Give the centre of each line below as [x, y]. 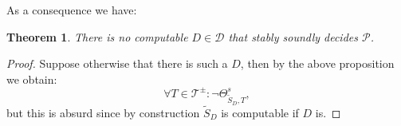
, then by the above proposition [317, 63]
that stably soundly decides [293, 36]
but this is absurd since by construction [103, 112]
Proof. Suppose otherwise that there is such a [117, 63]
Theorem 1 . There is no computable [97, 36]
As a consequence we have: [72, 10]
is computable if [260, 112]
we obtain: [32, 79]
